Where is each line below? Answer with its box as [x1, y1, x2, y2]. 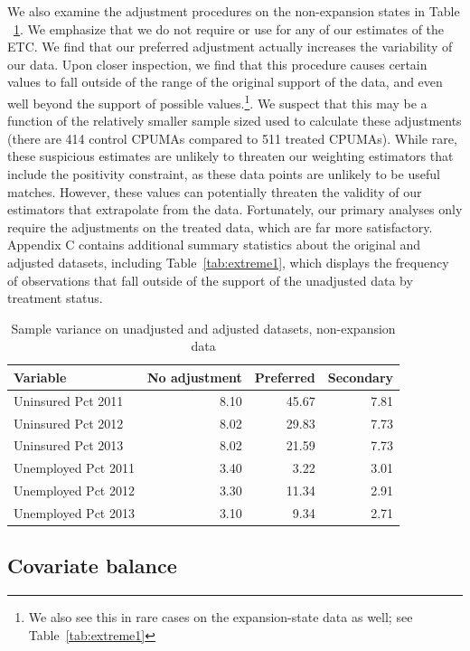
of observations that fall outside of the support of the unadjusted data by [7, 270, 413, 289]
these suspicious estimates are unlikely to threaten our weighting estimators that [7, 146, 454, 165]
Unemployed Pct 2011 [14, 458, 135, 477]
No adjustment [146, 367, 242, 386]
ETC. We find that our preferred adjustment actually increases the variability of [7, 37, 453, 56]
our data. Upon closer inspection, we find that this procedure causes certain [7, 54, 428, 73]
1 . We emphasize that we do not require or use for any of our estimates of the [14, 19, 445, 38]
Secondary [327, 367, 394, 386]
